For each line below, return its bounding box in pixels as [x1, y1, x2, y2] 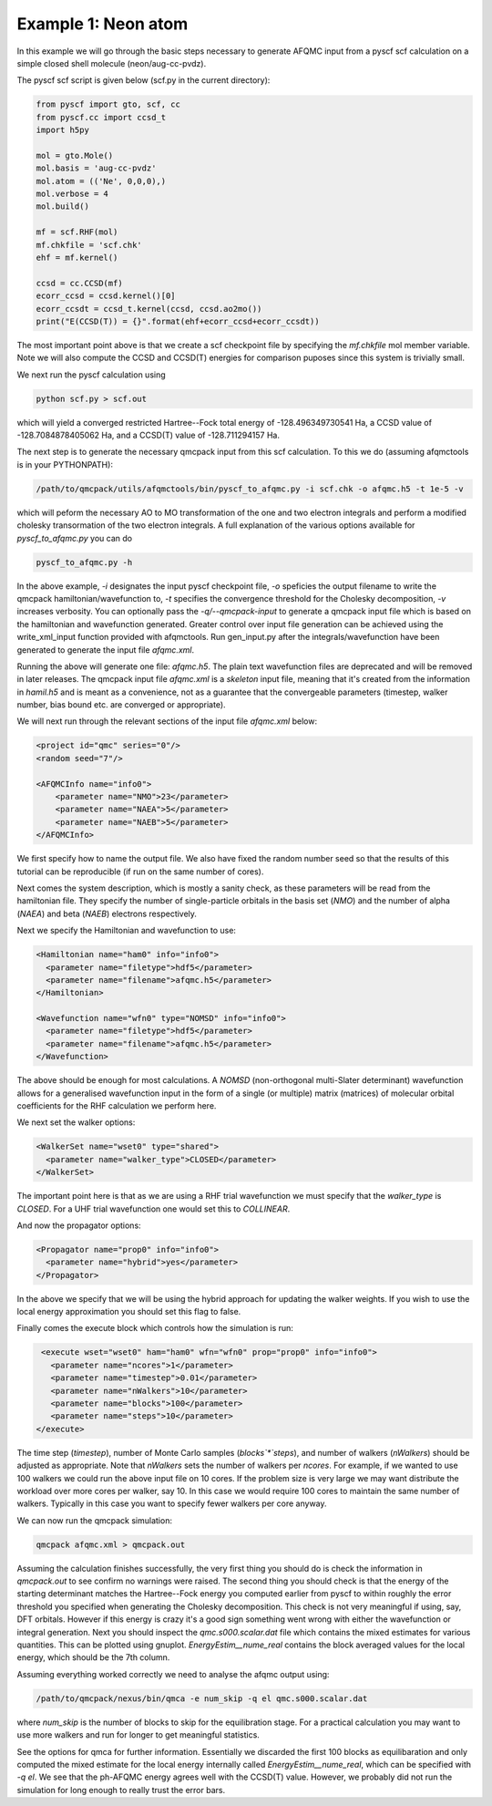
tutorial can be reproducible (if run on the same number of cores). [16, 866, 264, 877]
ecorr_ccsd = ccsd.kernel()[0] [36, 291, 177, 301]
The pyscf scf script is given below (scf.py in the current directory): [16, 75, 271, 86]
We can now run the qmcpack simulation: [16, 1514, 173, 1526]
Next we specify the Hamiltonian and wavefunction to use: [16, 925, 237, 936]
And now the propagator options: [16, 1220, 141, 1231]
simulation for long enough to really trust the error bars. [16, 1784, 226, 1795]
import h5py [36, 125, 90, 136]
